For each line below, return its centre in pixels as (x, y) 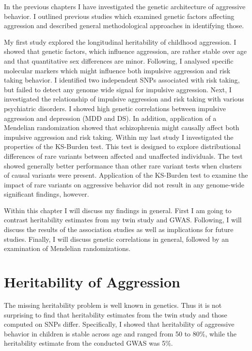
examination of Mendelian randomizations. (67, 248)
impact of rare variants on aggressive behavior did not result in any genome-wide (124, 184)
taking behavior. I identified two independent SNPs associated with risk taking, (122, 80)
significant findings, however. (47, 194)
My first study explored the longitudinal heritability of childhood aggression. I (120, 42)
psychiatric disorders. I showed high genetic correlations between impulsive (115, 108)
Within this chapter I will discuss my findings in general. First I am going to (118, 210)
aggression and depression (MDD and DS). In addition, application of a (110, 118)
